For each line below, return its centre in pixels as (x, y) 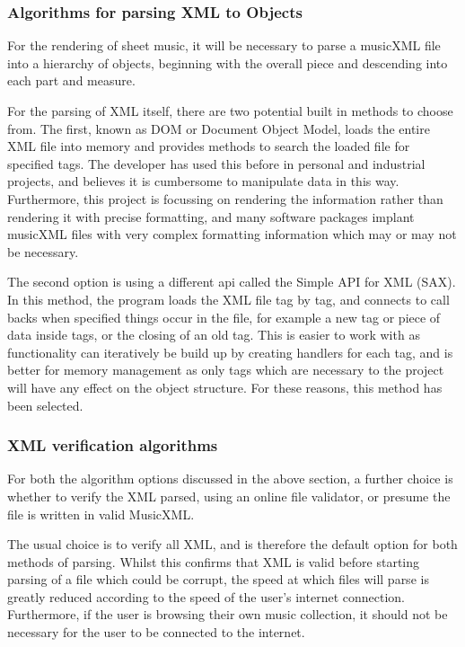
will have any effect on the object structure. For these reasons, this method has (225, 387)
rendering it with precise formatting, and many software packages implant (211, 216)
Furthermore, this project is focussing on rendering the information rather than (225, 198)
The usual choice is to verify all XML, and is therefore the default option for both (232, 544)
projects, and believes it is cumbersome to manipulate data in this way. (203, 181)
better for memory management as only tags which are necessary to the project (226, 370)
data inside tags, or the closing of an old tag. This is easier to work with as (214, 335)
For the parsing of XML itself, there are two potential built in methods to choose (230, 111)
